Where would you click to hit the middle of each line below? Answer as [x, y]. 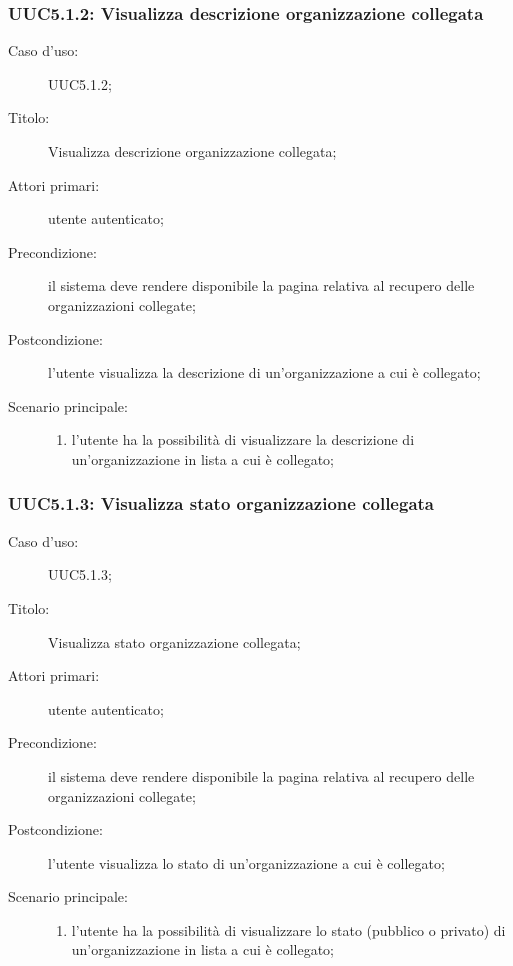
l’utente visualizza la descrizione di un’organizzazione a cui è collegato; [264, 372]
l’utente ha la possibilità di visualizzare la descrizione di [243, 439]
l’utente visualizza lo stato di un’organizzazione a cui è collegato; [246, 862]
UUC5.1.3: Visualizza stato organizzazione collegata [221, 503]
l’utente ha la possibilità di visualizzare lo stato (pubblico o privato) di [288, 929]
